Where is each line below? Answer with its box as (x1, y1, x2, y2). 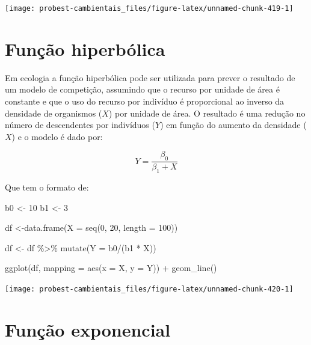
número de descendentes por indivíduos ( (5, 118, 155, 131)
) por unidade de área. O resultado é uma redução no (108, 106, 306, 119)
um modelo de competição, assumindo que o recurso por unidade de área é (5, 83, 280, 96)
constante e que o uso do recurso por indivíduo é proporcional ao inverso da (5, 94, 285, 107)
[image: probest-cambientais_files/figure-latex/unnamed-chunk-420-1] (5, 284, 294, 293)
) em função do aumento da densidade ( (160, 118, 307, 131)
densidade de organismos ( (5, 106, 102, 119)
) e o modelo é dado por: (11, 130, 103, 142)
